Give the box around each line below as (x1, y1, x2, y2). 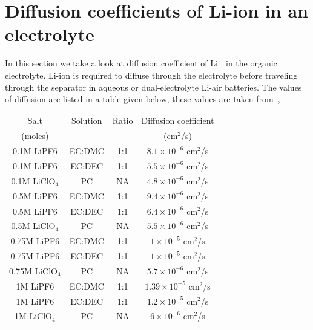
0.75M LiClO (9, 264, 58, 277)
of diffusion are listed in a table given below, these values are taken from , (5, 92, 280, 105)
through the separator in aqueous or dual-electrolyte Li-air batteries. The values (5, 80, 302, 93)
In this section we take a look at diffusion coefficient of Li (5, 57, 218, 70)
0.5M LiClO (11, 219, 56, 232)
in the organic (226, 57, 277, 70)
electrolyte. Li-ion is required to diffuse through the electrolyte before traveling (5, 68, 298, 81)
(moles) (21, 129, 49, 142)
